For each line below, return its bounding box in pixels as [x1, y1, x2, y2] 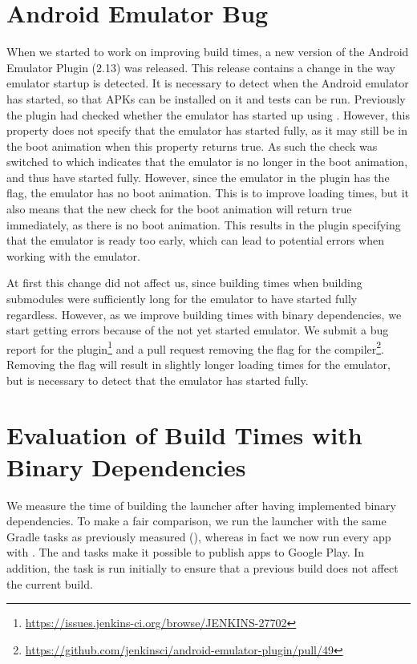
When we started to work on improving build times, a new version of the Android [6, 43, 409, 60]
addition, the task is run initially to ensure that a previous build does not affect [6, 559, 399, 576]
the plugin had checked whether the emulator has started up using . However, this [6, 106, 410, 123]
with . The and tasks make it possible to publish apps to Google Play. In [6, 544, 365, 561]
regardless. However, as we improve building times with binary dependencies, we [6, 306, 402, 322]
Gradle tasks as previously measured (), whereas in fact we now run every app [6, 528, 391, 545]
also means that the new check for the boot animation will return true [6, 200, 352, 217]
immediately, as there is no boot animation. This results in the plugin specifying [6, 216, 401, 233]
